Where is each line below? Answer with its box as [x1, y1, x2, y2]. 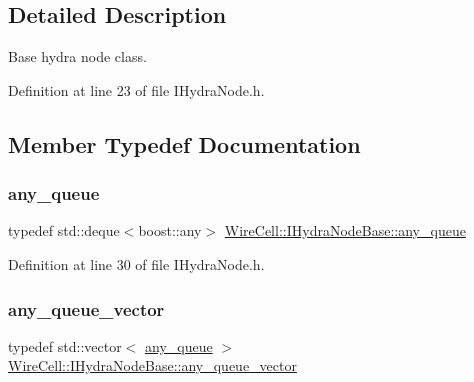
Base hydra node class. [8, 46, 147, 67]
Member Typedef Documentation [8, 128, 361, 159]
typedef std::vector [8, 335, 122, 356]
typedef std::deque [8, 220, 120, 241]
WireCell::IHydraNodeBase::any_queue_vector [8, 355, 297, 376]
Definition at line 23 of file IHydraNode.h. [8, 79, 265, 100]
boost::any [138, 220, 202, 241]
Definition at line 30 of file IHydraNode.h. [8, 253, 265, 274]
